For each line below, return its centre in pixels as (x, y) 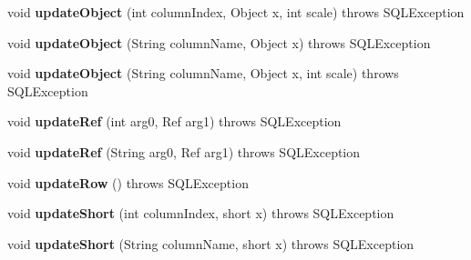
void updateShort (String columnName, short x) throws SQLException (211, 243)
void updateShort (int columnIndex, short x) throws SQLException (201, 213)
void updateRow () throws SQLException (128, 182)
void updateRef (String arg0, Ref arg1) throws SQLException (184, 151)
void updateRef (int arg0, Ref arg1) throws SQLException (174, 121)
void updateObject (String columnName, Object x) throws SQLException (219, 42)
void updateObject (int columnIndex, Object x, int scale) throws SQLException (236, 12)
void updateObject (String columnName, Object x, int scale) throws (203, 73)
